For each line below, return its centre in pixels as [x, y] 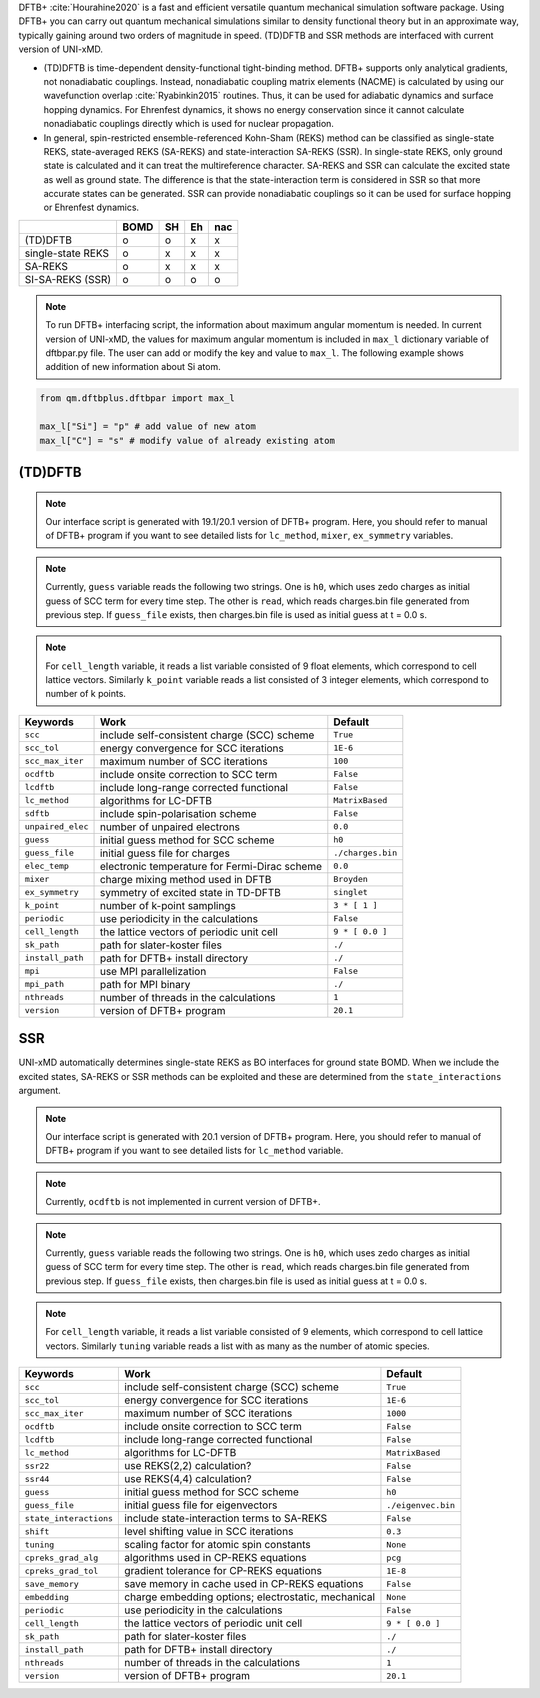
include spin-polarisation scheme [178, 813]
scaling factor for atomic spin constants [218, 1545]
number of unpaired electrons [169, 827]
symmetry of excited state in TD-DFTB [190, 892]
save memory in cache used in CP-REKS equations [244, 1584]
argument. [40, 1091]
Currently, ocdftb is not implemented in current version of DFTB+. [183, 1202]
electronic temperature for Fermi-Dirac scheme [211, 866]
